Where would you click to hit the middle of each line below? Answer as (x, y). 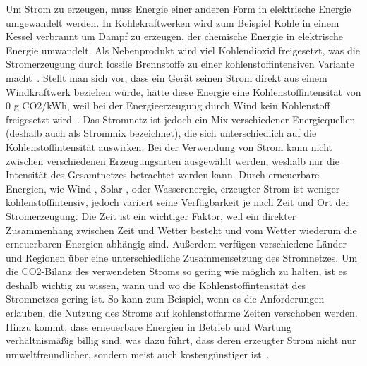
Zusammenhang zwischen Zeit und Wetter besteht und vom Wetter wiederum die (181, 230)
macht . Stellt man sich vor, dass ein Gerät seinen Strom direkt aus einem (167, 77)
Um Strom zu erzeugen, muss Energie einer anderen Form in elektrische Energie (179, 8)
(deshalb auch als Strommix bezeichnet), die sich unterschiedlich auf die (161, 133)
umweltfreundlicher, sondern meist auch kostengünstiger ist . (138, 354)
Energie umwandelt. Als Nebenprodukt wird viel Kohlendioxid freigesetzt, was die (183, 50)
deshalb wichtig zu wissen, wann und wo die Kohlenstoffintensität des (156, 285)
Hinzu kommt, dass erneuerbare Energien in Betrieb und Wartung (149, 326)
